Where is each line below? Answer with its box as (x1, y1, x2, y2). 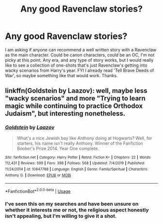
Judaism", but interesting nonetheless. (5, 109, 126, 118)
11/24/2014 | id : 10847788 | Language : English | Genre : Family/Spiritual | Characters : (5, 167, 148, 172)
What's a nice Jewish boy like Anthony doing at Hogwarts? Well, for (16, 135, 152, 141)
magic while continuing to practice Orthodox (5, 102, 143, 110)
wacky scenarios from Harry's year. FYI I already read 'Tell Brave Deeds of (5, 67, 154, 73)
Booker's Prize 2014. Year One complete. (16, 145, 99, 151)
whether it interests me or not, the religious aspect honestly (5, 207, 149, 213)
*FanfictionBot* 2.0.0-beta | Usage (5, 188, 71, 194)
